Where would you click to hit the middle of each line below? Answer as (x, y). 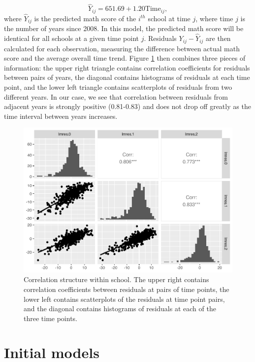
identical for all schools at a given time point (71, 38)
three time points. (51, 318)
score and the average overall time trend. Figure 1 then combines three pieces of (125, 58)
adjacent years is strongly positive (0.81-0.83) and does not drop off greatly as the (127, 106)
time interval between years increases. (61, 116)
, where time (214, 18)
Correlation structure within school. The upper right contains (116, 279)
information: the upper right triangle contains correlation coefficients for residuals (127, 67)
